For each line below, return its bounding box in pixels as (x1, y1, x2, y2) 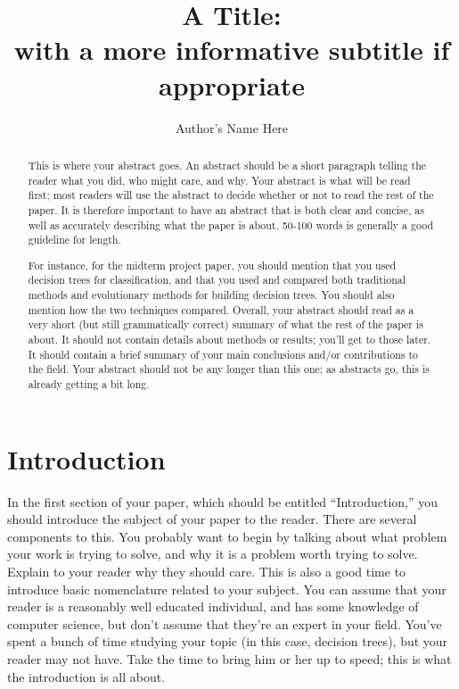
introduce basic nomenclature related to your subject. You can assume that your (7, 579, 447, 598)
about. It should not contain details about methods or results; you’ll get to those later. (28, 332, 431, 346)
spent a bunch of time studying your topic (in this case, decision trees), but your (7, 632, 448, 651)
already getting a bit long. (28, 376, 150, 391)
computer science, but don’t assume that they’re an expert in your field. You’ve (7, 614, 442, 633)
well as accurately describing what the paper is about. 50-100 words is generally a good (28, 217, 434, 232)
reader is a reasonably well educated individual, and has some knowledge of (7, 597, 419, 616)
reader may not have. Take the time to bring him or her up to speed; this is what (7, 649, 452, 668)
